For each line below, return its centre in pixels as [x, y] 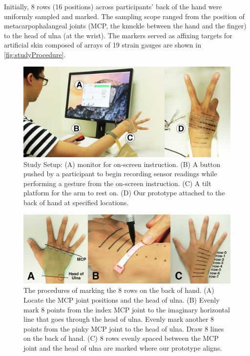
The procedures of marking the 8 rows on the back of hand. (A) [119, 290]
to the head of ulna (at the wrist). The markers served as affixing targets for [118, 35]
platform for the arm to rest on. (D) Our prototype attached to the [124, 193]
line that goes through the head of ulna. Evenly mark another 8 [119, 319]
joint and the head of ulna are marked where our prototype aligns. [123, 347]
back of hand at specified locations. [76, 202]
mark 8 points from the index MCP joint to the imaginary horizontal [127, 309]
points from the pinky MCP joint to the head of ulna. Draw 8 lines [124, 328]
